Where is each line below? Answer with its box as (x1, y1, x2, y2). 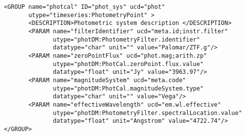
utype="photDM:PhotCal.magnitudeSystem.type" (53, 85, 204, 92)
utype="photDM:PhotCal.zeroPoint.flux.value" (53, 60, 204, 68)
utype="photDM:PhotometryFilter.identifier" (53, 36, 200, 43)
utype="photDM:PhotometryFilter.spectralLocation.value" (53, 109, 242, 116)
